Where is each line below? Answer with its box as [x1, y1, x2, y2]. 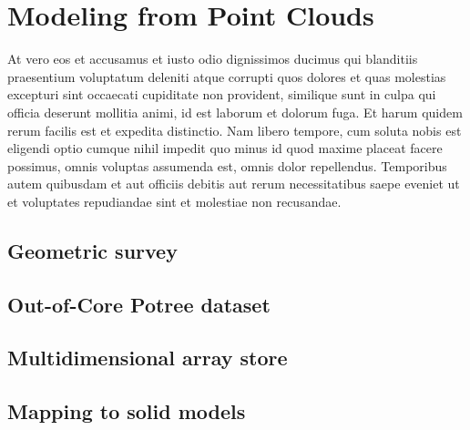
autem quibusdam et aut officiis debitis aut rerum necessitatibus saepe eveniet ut [7, 174, 460, 193]
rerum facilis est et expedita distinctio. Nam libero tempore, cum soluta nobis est [7, 120, 462, 139]
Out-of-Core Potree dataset [7, 290, 271, 318]
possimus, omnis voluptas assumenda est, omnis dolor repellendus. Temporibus [7, 156, 447, 175]
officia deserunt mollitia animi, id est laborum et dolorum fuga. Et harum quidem [7, 102, 463, 121]
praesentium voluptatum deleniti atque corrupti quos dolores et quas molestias [7, 67, 446, 86]
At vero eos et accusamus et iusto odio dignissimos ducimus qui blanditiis [7, 49, 418, 68]
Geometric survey [7, 236, 178, 264]
